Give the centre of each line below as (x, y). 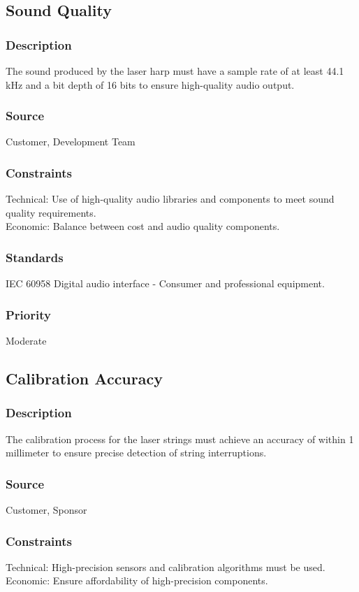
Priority (28, 314)
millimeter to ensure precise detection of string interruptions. (136, 453)
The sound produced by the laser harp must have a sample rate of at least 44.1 (175, 71)
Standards (35, 257)
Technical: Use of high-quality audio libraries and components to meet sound (170, 199)
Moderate (26, 341)
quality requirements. (51, 212)
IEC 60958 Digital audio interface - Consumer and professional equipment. (165, 283)
